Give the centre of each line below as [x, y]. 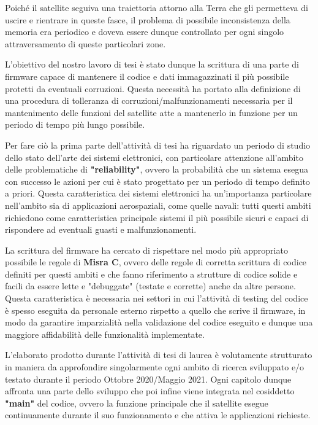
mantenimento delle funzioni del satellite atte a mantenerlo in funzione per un [151, 112]
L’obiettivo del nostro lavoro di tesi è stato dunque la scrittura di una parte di [152, 64]
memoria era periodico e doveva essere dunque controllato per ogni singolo [145, 32]
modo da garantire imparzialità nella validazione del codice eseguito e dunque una [159, 322]
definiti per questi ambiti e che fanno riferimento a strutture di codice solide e [151, 274]
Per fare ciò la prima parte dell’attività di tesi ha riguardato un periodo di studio [158, 145]
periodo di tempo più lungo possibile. [75, 124]
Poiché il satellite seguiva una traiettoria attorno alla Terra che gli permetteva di [157, 7]
